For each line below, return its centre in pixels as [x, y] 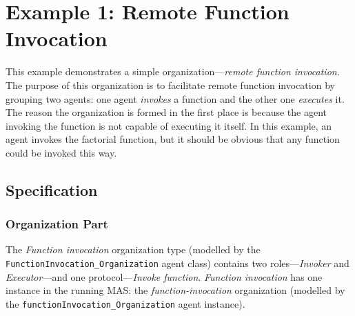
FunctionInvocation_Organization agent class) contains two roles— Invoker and [177, 263]
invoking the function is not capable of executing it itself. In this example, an [169, 125]
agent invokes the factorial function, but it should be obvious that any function [173, 139]
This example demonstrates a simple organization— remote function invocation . [173, 71]
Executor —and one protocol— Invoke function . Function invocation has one [164, 276]
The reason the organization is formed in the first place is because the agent [166, 112]
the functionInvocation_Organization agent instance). [125, 303]
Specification [52, 189]
